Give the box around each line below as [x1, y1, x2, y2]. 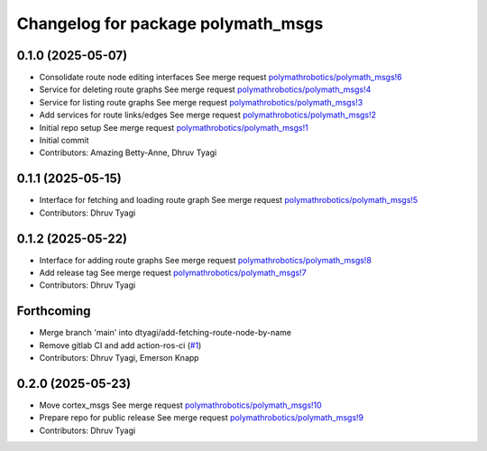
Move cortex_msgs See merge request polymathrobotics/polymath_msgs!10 [39, 400, 322, 410]
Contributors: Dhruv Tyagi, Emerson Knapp [39, 353, 199, 364]
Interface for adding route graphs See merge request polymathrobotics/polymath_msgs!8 [39, 254, 372, 265]
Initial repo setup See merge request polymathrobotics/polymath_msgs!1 [39, 122, 308, 133]
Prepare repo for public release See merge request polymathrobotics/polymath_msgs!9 [39, 412, 364, 423]
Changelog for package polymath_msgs [16, 14, 324, 33]
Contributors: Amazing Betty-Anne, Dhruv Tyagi [39, 147, 217, 158]
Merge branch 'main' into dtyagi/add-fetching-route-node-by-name [39, 327, 292, 338]
